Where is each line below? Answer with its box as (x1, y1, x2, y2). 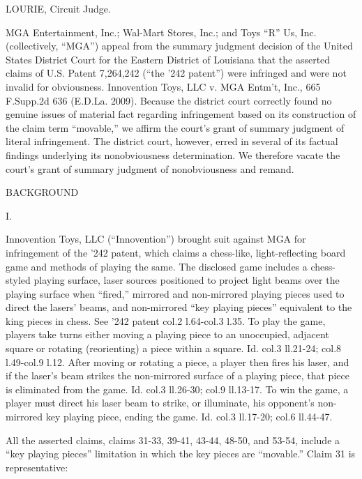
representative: (6, 459, 68, 474)
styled (6, 273, 31, 287)
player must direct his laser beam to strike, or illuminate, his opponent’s (6, 395, 315, 410)
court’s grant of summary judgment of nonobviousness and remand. (6, 161, 294, 176)
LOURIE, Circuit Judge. (6, 1, 111, 15)
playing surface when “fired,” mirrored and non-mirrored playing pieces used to (6, 286, 345, 301)
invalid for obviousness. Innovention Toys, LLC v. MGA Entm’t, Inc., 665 (6, 79, 321, 93)
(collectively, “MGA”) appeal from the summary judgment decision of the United (6, 38, 353, 53)
